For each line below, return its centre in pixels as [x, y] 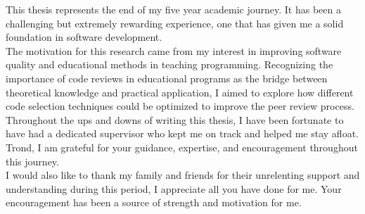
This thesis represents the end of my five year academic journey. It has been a [173, 9]
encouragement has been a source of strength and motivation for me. [154, 202]
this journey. [32, 161]
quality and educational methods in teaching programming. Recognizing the [169, 64]
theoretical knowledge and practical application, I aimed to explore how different [180, 92]
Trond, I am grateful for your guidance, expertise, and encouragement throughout [182, 147]
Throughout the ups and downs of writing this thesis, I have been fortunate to [175, 119]
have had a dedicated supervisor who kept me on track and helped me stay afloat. [182, 133]
